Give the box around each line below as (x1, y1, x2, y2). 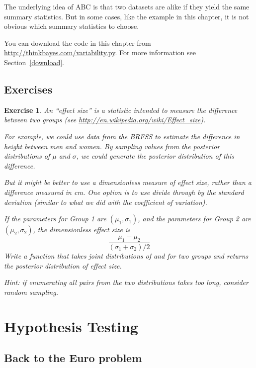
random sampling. (4, 286, 58, 297)
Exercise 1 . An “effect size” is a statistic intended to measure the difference (4, 104, 238, 115)
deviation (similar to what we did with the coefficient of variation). (4, 196, 207, 207)
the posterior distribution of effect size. (4, 260, 122, 271)
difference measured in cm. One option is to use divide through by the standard (4, 186, 244, 197)
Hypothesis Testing (4, 316, 138, 336)
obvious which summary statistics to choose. (4, 21, 139, 31)
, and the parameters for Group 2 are (138, 213, 251, 224)
